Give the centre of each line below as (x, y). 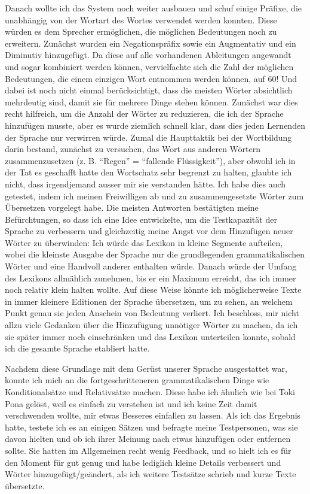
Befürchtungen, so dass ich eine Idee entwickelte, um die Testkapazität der (141, 219)
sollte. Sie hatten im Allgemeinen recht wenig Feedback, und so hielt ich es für (148, 450)
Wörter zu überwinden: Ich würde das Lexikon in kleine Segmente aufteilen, (144, 242)
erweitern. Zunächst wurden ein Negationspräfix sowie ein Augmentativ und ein (151, 43)
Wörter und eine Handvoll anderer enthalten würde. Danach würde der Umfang (151, 266)
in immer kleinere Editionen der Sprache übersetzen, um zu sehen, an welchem (149, 301)
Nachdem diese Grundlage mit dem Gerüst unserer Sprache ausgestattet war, (146, 368)
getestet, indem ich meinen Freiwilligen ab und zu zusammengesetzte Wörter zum (154, 196)
